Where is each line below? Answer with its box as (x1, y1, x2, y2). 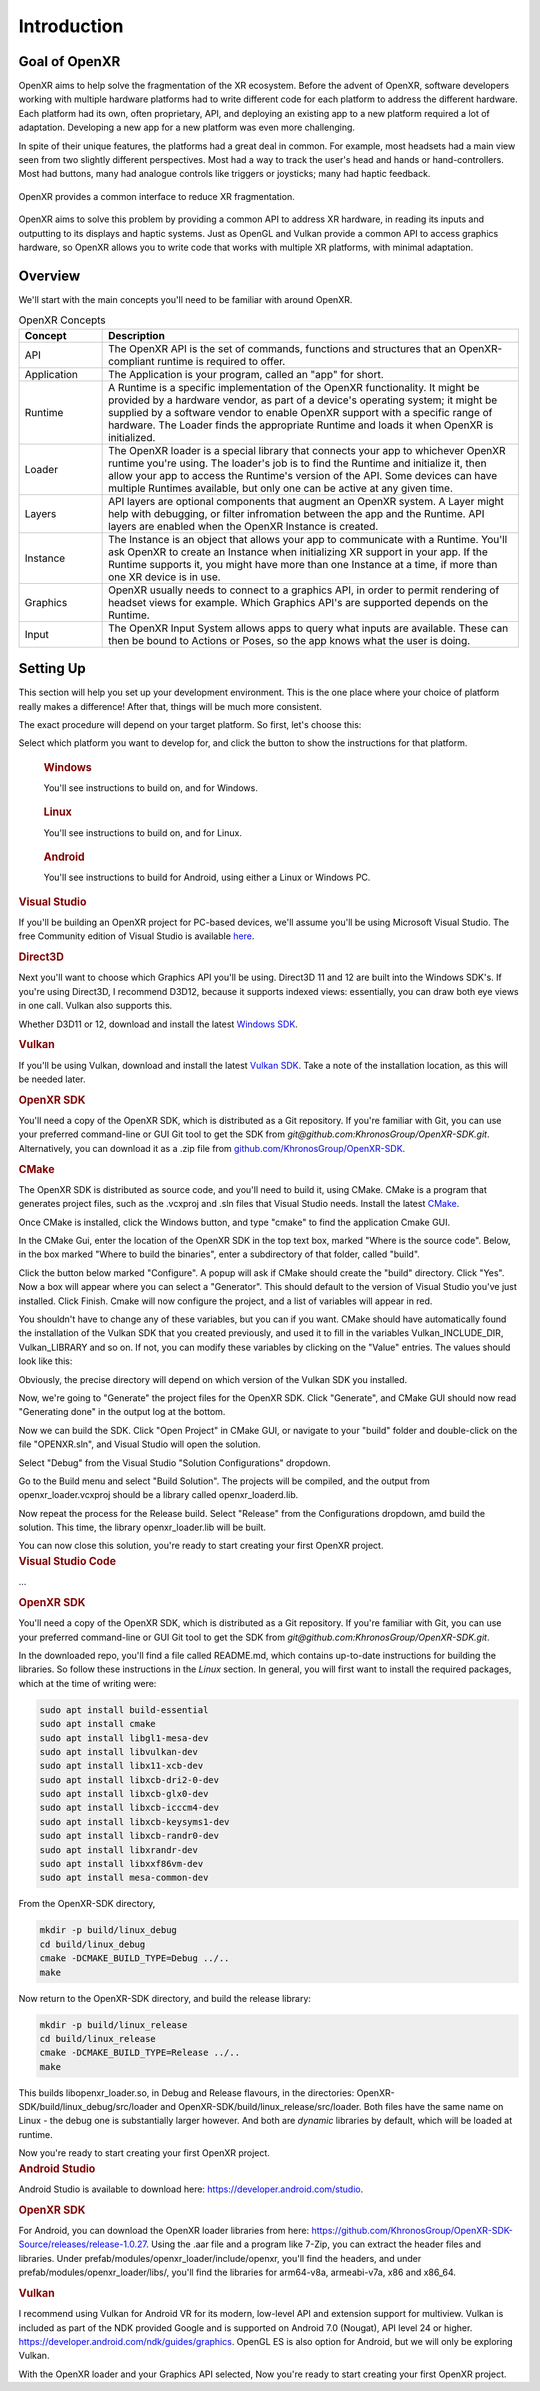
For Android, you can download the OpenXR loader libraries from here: (18, 2224, 310, 2236)
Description (108, 328, 165, 342)
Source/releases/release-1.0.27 (18, 2238, 147, 2250)
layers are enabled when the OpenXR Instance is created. (108, 519, 379, 533)
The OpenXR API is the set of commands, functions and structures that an (108, 341, 457, 355)
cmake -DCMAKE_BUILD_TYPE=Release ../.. (39, 2047, 240, 2059)
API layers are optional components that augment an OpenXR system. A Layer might (108, 494, 505, 508)
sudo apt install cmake (39, 1718, 157, 1730)
